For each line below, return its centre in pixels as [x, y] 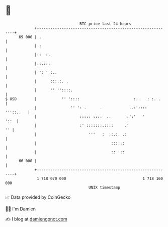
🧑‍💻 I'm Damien [21, 209]
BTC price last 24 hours [106, 24]
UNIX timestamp [104, 187]
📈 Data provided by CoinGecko [38, 197]
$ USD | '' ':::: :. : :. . [83, 99]
